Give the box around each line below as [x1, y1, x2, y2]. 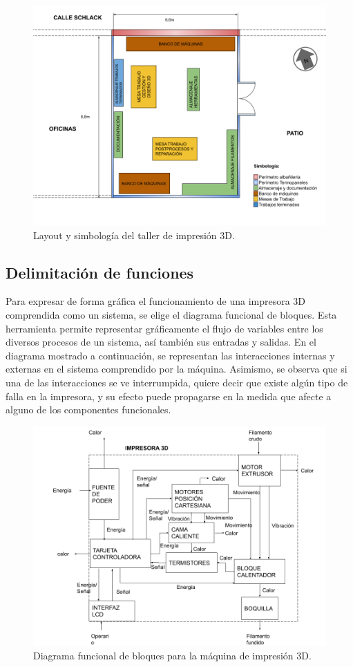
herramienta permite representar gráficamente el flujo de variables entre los [6, 321, 323, 335]
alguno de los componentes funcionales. [6, 402, 171, 417]
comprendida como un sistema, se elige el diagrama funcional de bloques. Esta [6, 307, 337, 321]
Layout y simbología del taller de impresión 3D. [33, 227, 235, 242]
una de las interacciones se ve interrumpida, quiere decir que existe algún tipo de [6, 375, 348, 389]
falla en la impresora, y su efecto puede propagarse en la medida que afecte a [6, 388, 332, 403]
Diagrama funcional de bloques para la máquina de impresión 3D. [33, 648, 312, 663]
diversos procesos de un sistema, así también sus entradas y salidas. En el [6, 335, 316, 349]
